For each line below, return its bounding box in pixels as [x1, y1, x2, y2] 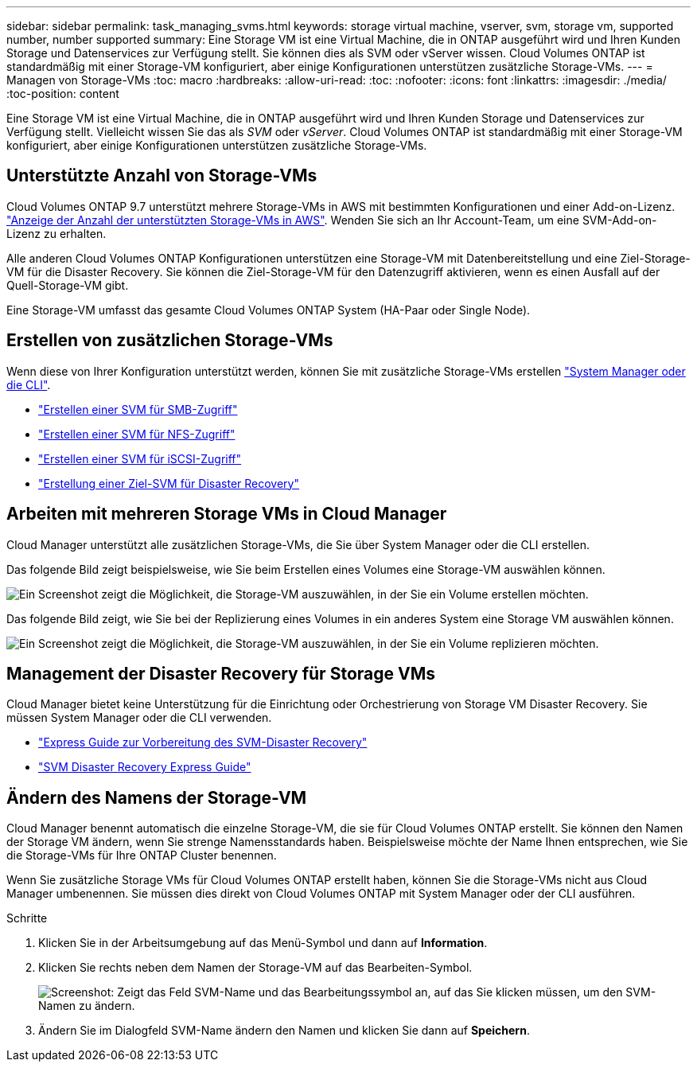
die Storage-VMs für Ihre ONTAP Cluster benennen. [6, 848, 277, 863]
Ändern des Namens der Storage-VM [6, 787, 307, 808]
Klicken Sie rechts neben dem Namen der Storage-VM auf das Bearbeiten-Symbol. [38, 961, 473, 975]
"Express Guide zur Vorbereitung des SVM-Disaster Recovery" [38, 735, 368, 750]
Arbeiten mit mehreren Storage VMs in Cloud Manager [6, 504, 447, 524]
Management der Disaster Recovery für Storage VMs [6, 663, 435, 684]
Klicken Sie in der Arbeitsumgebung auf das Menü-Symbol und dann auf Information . [38, 936, 488, 950]
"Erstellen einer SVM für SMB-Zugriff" [38, 402, 238, 416]
